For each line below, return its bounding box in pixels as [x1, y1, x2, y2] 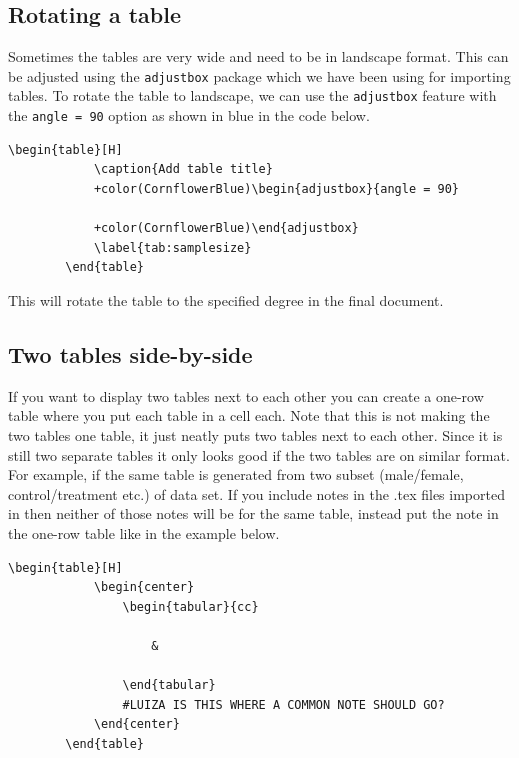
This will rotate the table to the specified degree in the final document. [8, 289, 444, 310]
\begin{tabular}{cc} [122, 599, 259, 614]
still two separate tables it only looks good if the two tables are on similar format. [8, 444, 510, 465]
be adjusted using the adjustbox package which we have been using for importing [8, 65, 511, 86]
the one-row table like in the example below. [8, 522, 280, 543]
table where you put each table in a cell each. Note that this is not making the [8, 405, 490, 426]
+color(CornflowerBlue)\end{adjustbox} [93, 221, 359, 236]
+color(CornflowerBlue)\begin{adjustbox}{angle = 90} [93, 181, 460, 196]
